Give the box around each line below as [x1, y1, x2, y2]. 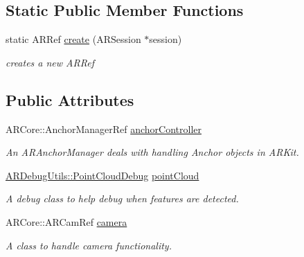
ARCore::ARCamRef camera [6, 214, 127, 229]
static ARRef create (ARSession [6, 32, 141, 46]
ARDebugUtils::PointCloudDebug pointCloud [6, 168, 199, 182]
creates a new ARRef [6, 55, 94, 69]
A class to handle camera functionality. [6, 238, 172, 252]
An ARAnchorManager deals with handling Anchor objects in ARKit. [6, 145, 299, 159]
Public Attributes [6, 89, 134, 110]
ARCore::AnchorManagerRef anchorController [6, 121, 202, 136]
